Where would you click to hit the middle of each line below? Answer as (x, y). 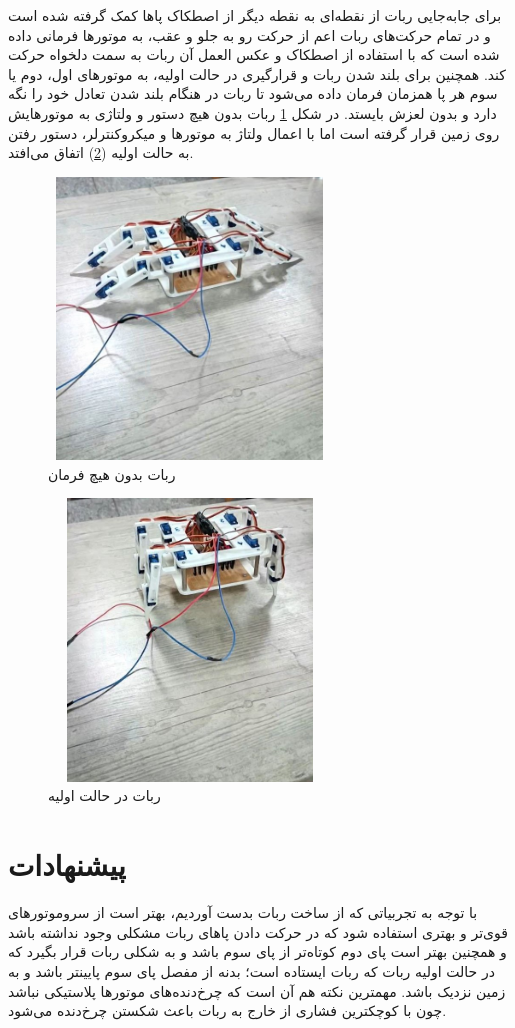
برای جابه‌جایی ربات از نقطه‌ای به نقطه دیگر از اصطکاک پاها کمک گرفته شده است (255, 15)
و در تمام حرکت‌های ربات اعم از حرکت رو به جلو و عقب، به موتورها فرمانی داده (249, 34)
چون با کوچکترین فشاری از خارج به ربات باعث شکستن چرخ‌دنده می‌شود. (227, 1010)
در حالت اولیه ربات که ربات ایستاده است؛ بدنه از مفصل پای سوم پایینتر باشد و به (251, 970)
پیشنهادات (67, 864)
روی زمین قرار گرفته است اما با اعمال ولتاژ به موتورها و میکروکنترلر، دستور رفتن (254, 132)
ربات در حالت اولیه (104, 795)
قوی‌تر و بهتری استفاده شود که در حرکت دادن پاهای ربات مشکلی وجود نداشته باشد (258, 931)
